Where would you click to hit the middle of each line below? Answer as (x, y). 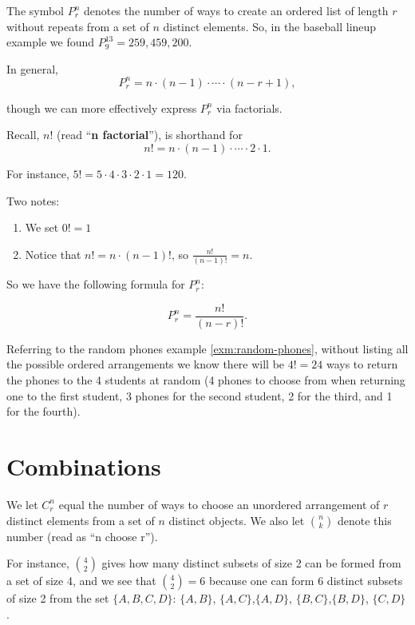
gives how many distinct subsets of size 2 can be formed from (251, 563)
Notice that (53, 254)
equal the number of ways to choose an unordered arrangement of (219, 504)
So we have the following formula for (96, 284)
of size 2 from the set (58, 598)
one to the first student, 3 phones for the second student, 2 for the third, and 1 (200, 395)
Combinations (84, 466)
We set (42, 227)
